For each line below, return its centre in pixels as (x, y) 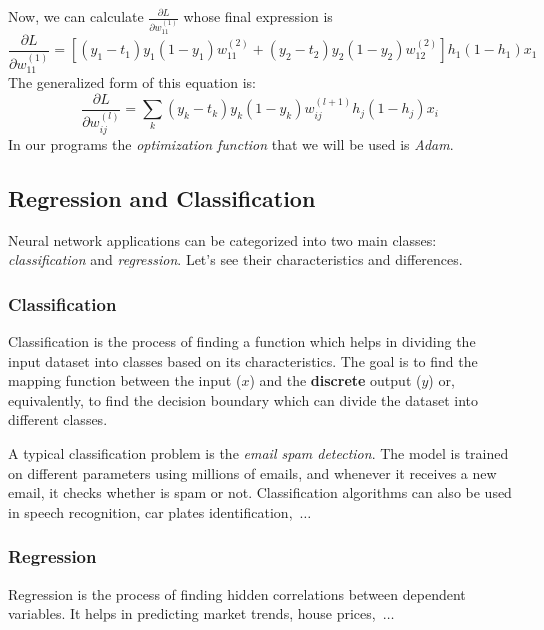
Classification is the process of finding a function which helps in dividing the (242, 340)
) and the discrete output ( (335, 380)
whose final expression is (258, 16)
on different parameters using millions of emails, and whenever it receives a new (252, 472)
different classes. (58, 419)
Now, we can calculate (76, 16)
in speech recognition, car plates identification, (150, 511)
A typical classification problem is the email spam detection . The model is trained (258, 452)
